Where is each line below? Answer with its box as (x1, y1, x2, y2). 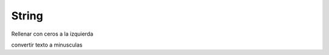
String (11, 9, 43, 22)
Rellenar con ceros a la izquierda (11, 30, 94, 37)
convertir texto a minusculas (11, 41, 83, 48)
